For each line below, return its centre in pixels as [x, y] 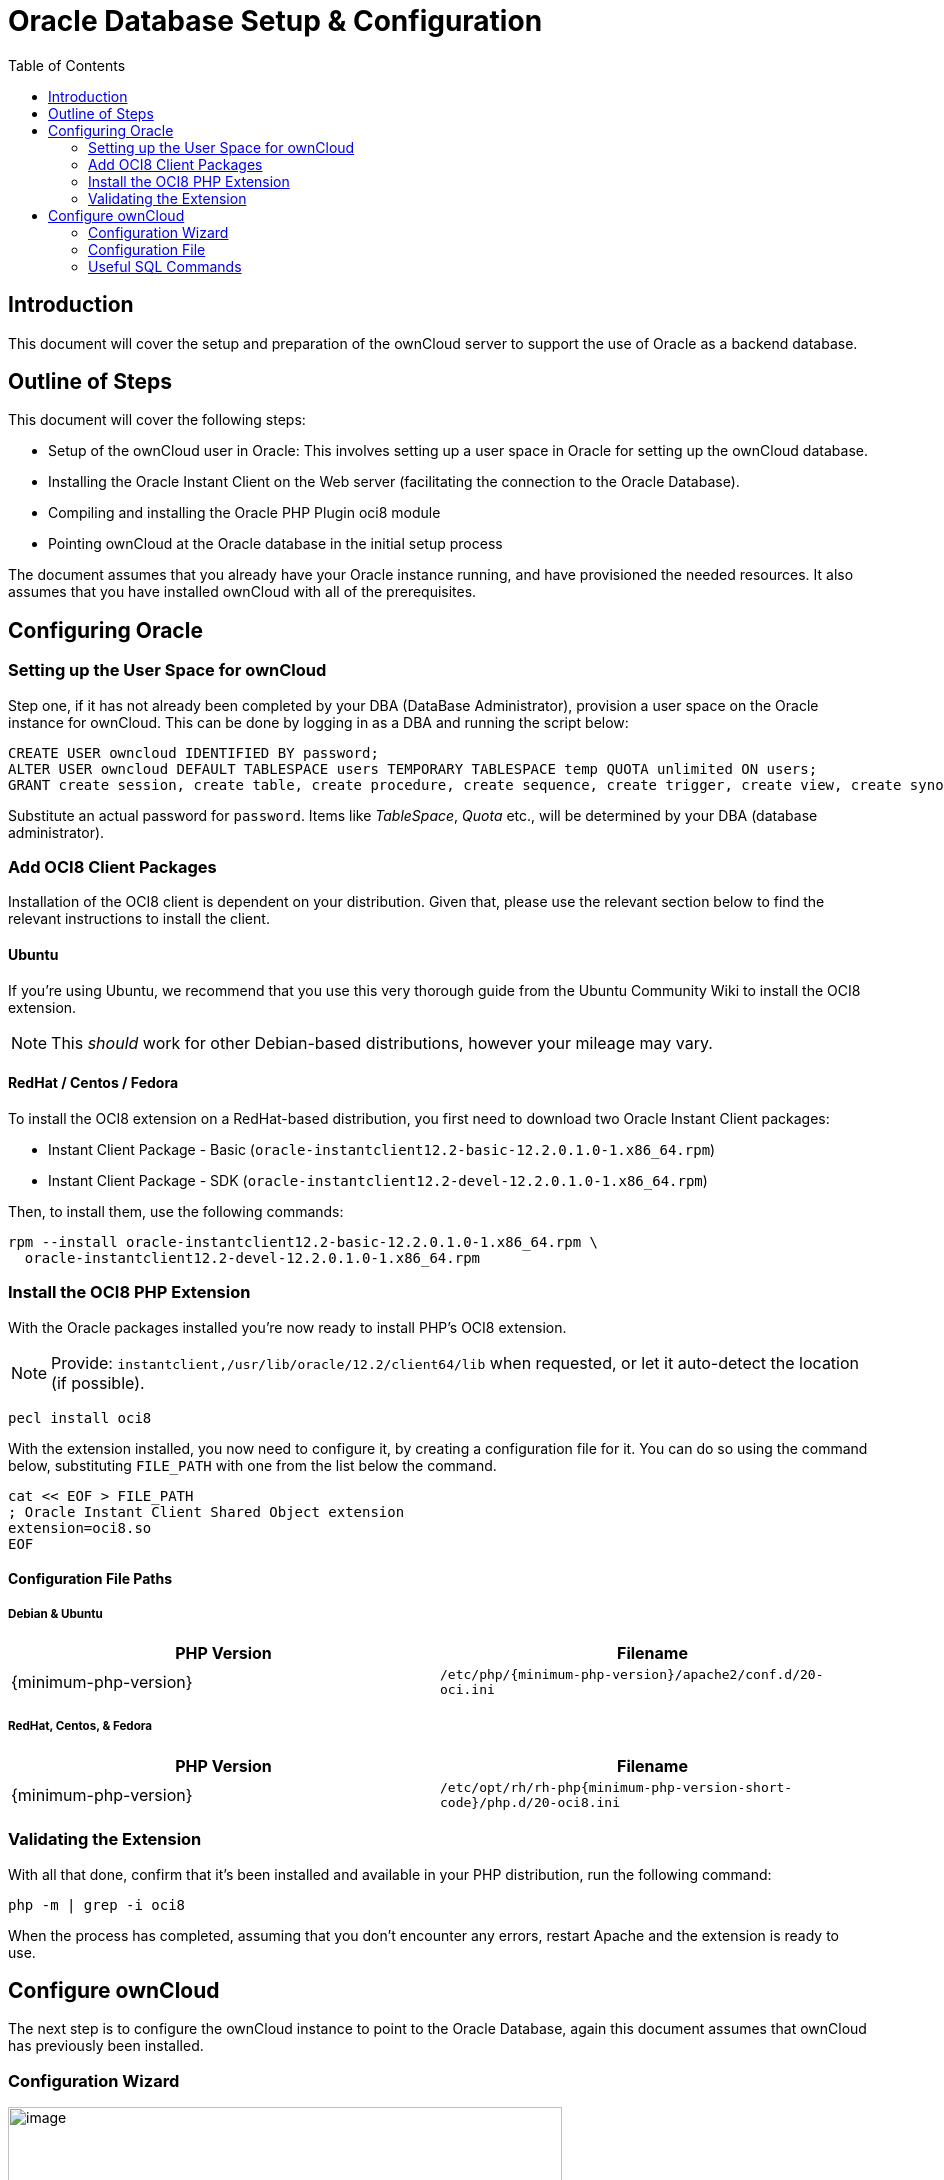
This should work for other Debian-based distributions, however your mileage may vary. [382, 1042]
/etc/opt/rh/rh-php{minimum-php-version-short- [616, 1787]
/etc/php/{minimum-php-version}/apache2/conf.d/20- [632, 1674]
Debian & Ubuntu [55, 1613]
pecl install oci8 [80, 1417]
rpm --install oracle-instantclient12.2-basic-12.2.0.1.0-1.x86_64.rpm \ [303, 1241]
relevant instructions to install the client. [139, 919]
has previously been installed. [106, 2046]
